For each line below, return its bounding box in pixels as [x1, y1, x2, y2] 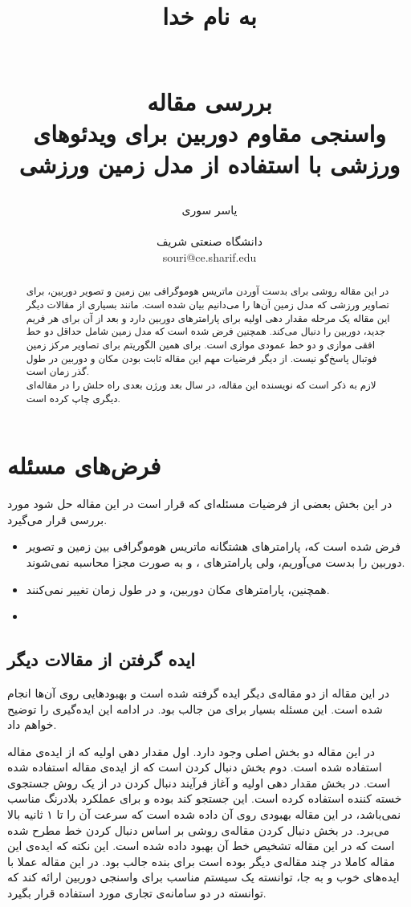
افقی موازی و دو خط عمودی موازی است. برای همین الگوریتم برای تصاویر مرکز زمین [26, 337, 375, 351]
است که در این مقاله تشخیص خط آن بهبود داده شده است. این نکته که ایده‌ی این [7, 837, 395, 854]
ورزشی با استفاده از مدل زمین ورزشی [18, 147, 401, 180]
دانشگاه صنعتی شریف [157, 233, 262, 250]
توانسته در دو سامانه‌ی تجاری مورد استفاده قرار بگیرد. [7, 885, 267, 901]
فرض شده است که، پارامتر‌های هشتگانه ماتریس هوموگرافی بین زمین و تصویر [26, 538, 401, 555]
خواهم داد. [7, 716, 57, 733]
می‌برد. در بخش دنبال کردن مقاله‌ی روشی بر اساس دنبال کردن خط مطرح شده [7, 821, 389, 838]
